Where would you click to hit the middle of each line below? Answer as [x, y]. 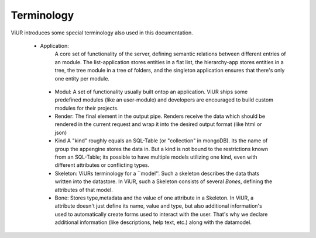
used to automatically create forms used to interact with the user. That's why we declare [161, 214]
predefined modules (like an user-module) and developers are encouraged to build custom [164, 100]
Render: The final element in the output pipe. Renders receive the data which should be [160, 116]
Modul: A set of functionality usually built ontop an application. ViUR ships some [151, 92]
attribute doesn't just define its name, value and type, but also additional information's [159, 206]
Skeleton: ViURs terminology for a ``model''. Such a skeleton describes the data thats [157, 173]
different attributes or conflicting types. [102, 165]
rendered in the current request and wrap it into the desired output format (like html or [159, 124]
